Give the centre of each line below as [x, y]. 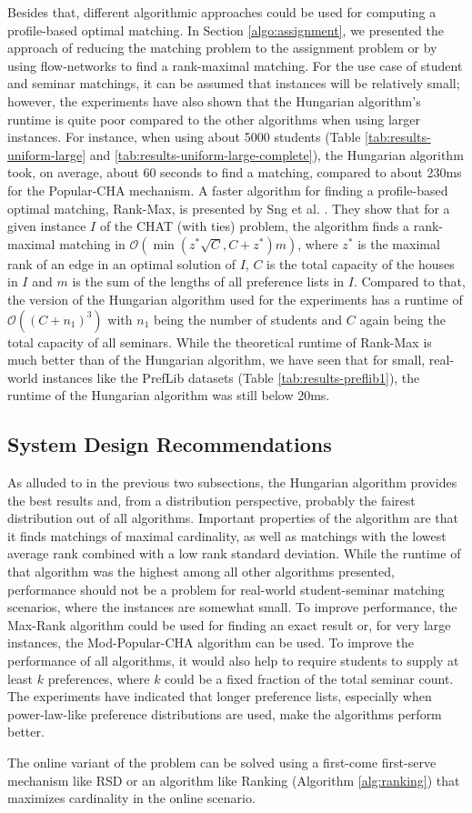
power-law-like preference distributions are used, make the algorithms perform [225, 713]
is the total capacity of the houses [361, 263]
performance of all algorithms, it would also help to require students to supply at [233, 661]
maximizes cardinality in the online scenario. [131, 798]
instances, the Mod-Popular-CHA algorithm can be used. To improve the [211, 642]
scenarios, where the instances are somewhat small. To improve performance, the [232, 607]
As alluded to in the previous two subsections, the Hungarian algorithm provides [232, 482]
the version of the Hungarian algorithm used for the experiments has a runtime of [235, 299]
